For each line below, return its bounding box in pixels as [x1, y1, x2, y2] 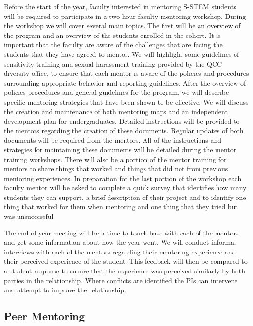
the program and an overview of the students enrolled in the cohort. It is [4, 30, 221, 40]
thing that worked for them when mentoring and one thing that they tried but [4, 201, 238, 212]
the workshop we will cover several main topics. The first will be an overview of [4, 20, 241, 31]
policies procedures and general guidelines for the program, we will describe [4, 87, 229, 97]
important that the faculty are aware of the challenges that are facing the [4, 39, 223, 50]
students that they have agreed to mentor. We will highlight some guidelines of [4, 49, 239, 59]
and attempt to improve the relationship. [4, 285, 126, 295]
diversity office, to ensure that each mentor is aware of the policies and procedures [4, 68, 249, 78]
